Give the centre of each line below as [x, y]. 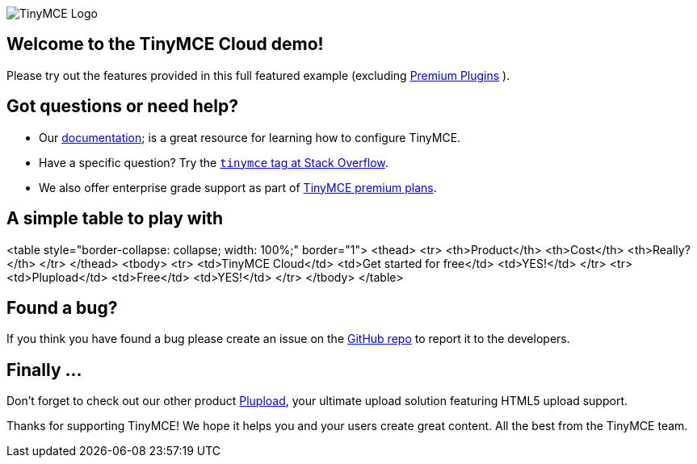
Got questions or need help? [122, 107]
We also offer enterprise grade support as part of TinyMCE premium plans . [238, 187]
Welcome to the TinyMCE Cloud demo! [165, 44]
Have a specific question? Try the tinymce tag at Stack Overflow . [214, 162]
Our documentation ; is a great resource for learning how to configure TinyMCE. [250, 137]
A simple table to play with [115, 219]
